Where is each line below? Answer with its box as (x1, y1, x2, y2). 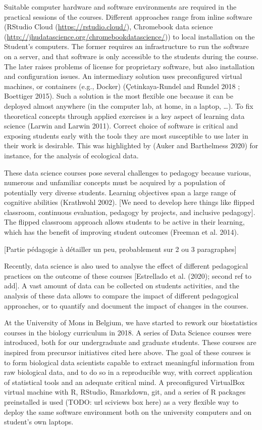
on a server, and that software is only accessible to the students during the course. (4, 51, 258, 61)
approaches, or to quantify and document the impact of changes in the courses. (4, 300, 248, 311)
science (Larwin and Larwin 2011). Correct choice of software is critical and (4, 120, 238, 131)
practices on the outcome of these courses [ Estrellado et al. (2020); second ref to (4, 270, 251, 281)
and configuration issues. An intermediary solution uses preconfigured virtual (4, 71, 242, 81)
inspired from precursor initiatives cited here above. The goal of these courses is (4, 347, 251, 357)
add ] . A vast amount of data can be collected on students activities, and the (4, 280, 239, 291)
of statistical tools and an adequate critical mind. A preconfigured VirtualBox (4, 376, 245, 387)
